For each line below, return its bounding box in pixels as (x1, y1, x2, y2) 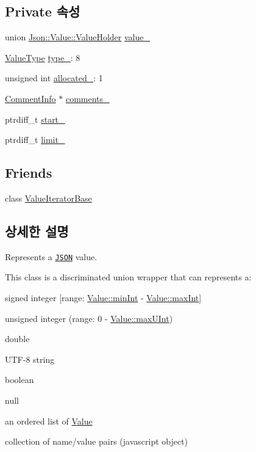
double (5, 332, 30, 345)
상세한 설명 (5, 221, 69, 240)
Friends (5, 163, 52, 182)
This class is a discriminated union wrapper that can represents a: (5, 271, 252, 283)
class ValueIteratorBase (5, 191, 92, 204)
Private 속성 (5, 2, 80, 21)
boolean (5, 373, 34, 386)
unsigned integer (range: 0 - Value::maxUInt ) (5, 312, 173, 324)
